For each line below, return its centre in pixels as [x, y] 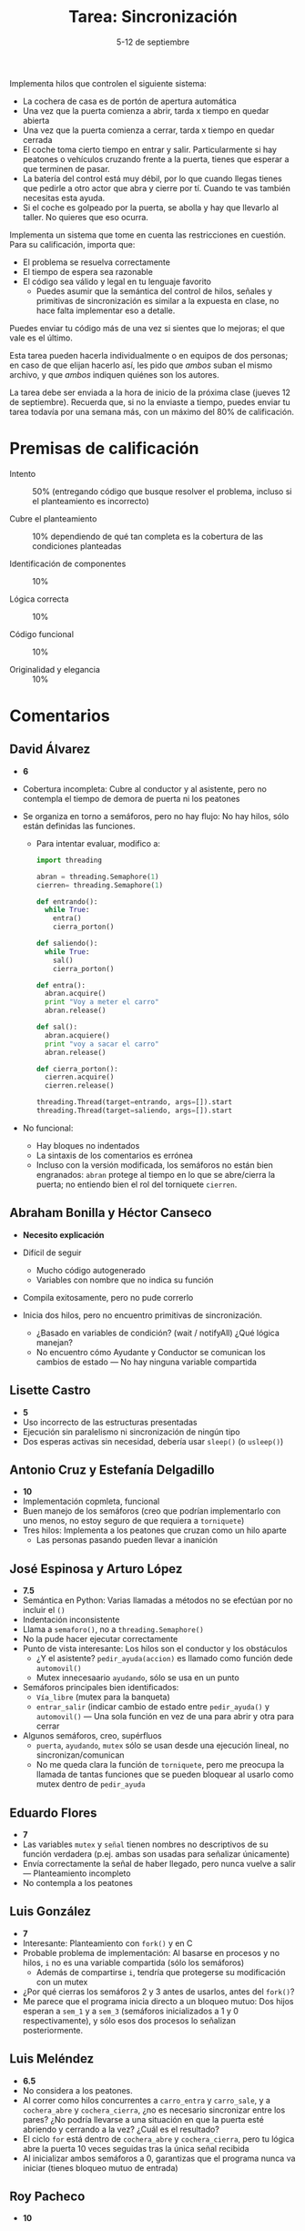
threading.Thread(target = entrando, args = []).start [134, 1102]
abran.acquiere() [77, 1035]
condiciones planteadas [77, 546]
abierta [36, 120]
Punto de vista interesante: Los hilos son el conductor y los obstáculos [155, 1648]
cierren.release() [79, 1086]
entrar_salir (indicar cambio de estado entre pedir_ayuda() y [153, 1707]
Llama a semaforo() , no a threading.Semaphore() [113, 1629]
